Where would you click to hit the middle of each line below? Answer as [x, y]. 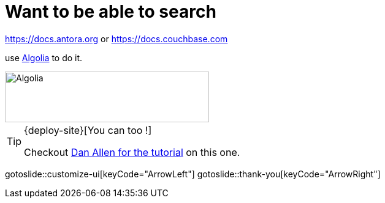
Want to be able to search [111, 12]
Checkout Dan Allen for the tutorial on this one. [132, 152]
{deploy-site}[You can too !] [88, 130]
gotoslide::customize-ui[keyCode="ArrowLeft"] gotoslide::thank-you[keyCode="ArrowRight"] [193, 174]
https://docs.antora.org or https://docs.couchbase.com [116, 39]
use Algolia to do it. [44, 57]
